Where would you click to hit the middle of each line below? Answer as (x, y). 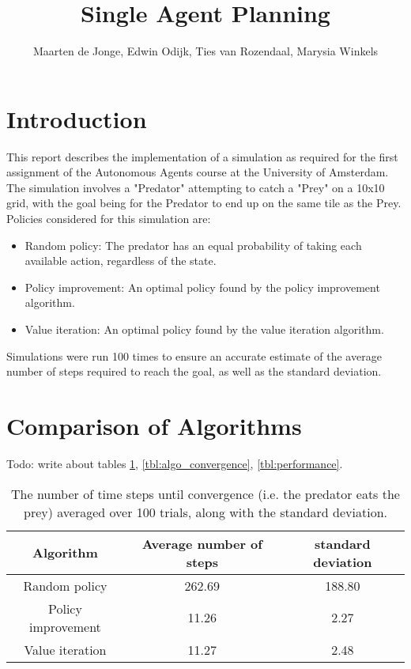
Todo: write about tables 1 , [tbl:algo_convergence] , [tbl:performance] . (175, 463)
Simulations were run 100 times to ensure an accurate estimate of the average (194, 355)
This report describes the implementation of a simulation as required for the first (202, 156)
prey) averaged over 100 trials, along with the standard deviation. (205, 512)
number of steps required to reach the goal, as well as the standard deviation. (194, 371)
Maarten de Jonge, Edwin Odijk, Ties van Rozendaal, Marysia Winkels (205, 51)
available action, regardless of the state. (121, 261)
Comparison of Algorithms (154, 425)
